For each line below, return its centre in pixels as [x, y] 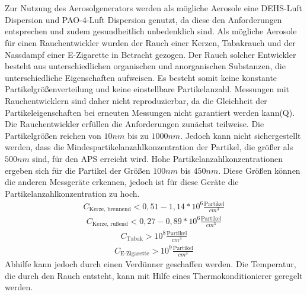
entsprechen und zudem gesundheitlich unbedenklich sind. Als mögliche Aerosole [151, 31]
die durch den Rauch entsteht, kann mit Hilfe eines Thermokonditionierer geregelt [154, 275]
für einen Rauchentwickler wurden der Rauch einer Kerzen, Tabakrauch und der [150, 42]
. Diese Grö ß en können [259, 170]
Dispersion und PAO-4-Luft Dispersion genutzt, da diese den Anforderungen [143, 19]
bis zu [138, 135]
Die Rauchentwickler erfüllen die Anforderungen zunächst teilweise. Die [135, 124]
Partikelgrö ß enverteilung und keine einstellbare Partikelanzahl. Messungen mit [147, 89]
